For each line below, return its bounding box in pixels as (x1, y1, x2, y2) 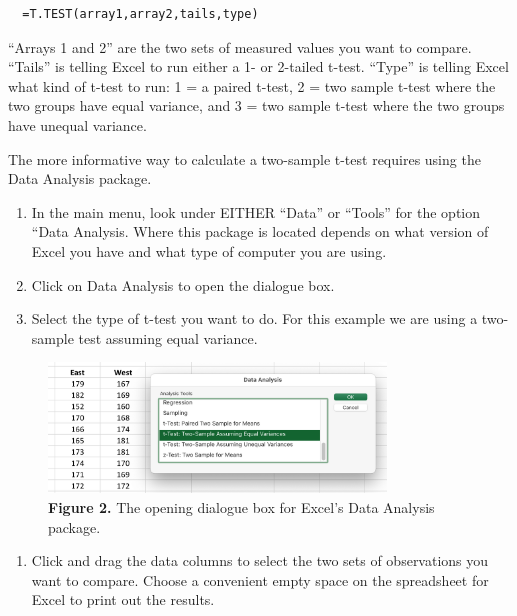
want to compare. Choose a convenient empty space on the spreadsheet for (31, 569, 489, 590)
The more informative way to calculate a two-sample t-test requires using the (8, 148, 481, 169)
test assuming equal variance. (78, 327, 258, 348)
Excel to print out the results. (31, 589, 215, 610)
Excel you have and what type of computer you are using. (31, 240, 387, 261)
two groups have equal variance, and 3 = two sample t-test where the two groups (8, 95, 505, 116)
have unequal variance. (8, 114, 147, 135)
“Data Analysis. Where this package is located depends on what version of (31, 221, 489, 242)
